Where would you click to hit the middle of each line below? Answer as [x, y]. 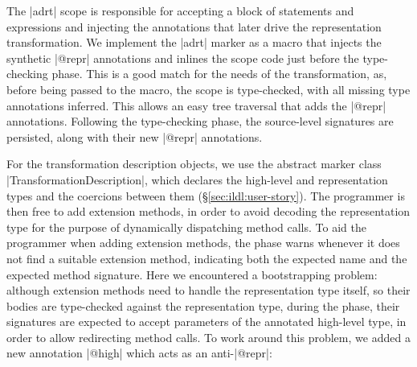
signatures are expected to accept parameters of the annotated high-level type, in [206, 322]
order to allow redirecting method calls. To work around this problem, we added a [208, 337]
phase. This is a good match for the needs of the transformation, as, [219, 74]
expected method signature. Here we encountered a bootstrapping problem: [192, 274]
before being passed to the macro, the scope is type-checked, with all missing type [208, 89]
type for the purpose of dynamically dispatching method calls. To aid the [186, 227]
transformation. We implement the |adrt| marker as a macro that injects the [194, 42]
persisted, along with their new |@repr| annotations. [135, 136]
